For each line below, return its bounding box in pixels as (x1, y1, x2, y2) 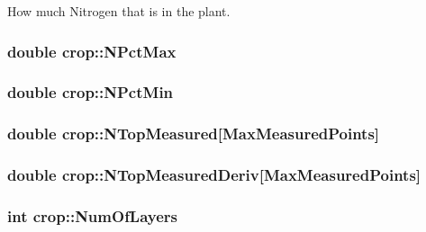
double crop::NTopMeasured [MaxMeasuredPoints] (7, 122, 380, 145)
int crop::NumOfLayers (7, 204, 178, 227)
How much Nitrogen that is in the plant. (7, 2, 231, 20)
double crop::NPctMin (7, 81, 174, 103)
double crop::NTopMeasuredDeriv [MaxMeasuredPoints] (7, 164, 421, 186)
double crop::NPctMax (7, 40, 177, 62)
